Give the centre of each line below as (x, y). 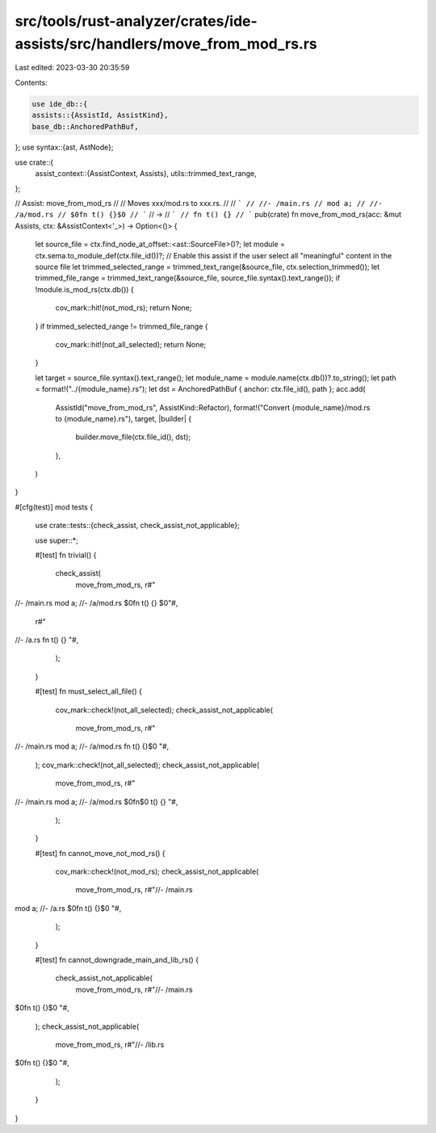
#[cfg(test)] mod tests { (54, 507)
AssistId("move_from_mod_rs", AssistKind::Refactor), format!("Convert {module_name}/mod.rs (213, 407)
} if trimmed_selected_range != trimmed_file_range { (122, 326)
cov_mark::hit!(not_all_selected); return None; (131, 344)
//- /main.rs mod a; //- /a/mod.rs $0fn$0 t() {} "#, (96, 801)
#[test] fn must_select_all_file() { (89, 691)
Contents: (31, 82)
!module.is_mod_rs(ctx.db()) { (85, 289)
